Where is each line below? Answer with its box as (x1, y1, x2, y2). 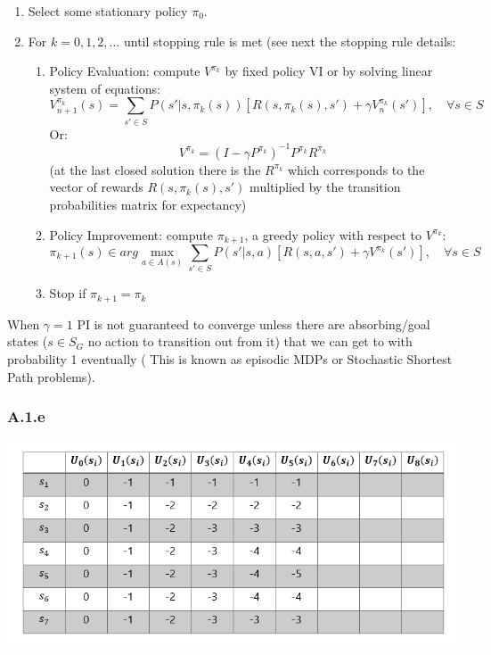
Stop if (49, 284, 86, 303)
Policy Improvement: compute (49, 225, 213, 244)
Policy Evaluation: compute (49, 62, 200, 80)
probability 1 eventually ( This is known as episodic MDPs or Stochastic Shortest (7, 350, 453, 368)
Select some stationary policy (28, 2, 188, 20)
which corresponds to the (287, 160, 425, 178)
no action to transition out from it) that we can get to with (87, 332, 413, 351)
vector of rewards (49, 178, 143, 196)
